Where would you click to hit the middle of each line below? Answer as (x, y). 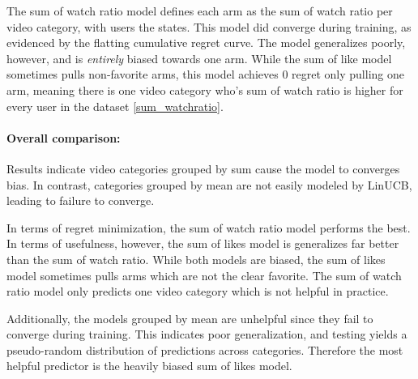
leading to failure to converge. (81, 200)
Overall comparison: (64, 137)
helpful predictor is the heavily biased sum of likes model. (149, 366)
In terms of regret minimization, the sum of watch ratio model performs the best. (209, 227)
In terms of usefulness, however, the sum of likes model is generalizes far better (203, 243)
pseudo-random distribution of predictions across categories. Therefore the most (205, 349)
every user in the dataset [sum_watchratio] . (115, 106)
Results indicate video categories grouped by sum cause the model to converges (203, 168)
